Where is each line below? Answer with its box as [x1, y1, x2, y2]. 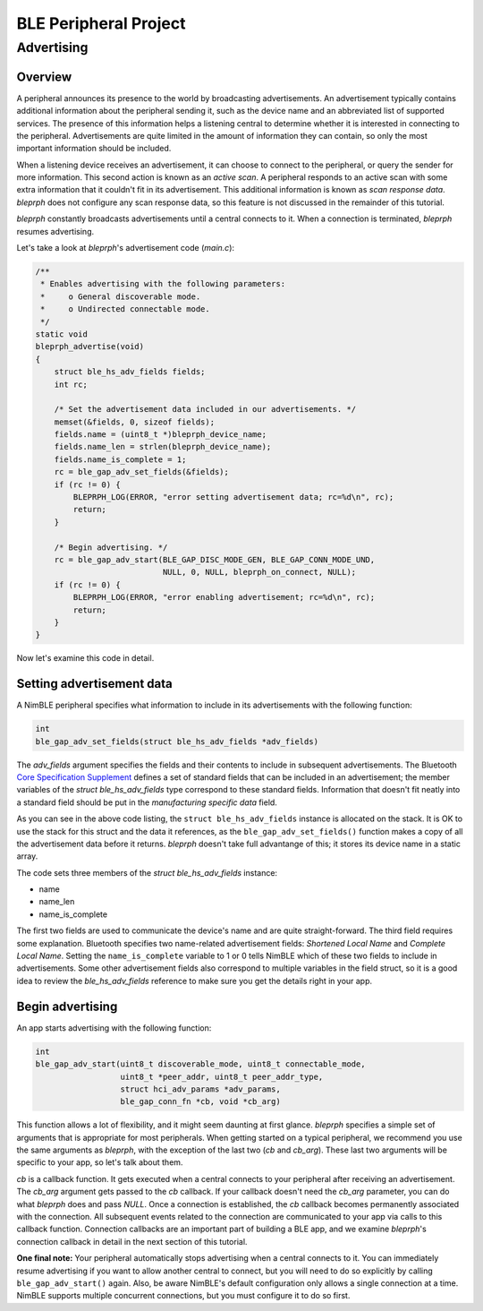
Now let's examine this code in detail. [16, 653, 155, 664]
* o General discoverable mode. [40, 291, 201, 302]
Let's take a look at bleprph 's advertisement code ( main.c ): [16, 243, 235, 253]
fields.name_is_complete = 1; [54, 454, 187, 465]
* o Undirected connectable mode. [40, 304, 210, 314]
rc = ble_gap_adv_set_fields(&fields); [54, 467, 230, 477]
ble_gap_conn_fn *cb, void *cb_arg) [120, 1097, 281, 1107]
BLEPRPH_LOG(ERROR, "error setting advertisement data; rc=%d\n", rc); [72, 493, 394, 502]
